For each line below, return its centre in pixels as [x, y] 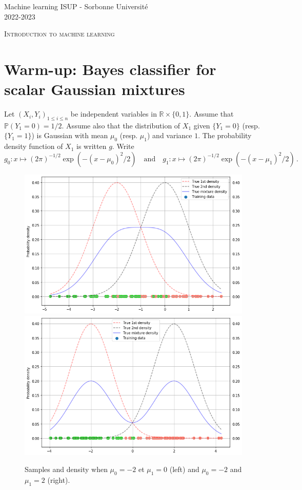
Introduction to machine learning [59, 34]
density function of [34, 146]
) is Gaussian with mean [70, 135]
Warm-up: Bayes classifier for [110, 69]
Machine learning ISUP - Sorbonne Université [76, 6]
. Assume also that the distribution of [121, 125]
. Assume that [212, 114]
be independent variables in [114, 114]
